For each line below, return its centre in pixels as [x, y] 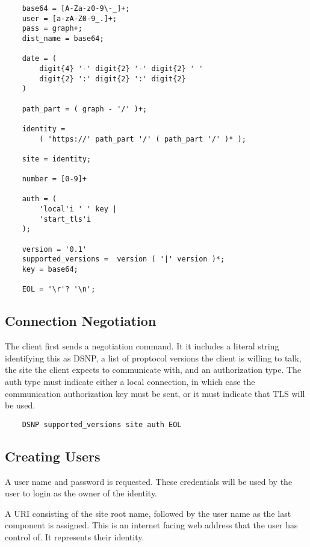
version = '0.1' [54, 249]
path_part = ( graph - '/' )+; [85, 109]
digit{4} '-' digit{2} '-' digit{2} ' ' [121, 68]
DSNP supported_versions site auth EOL [102, 424]
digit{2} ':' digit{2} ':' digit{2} [113, 79]
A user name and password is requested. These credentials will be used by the [149, 481]
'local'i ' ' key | [78, 209]
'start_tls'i [65, 219]
